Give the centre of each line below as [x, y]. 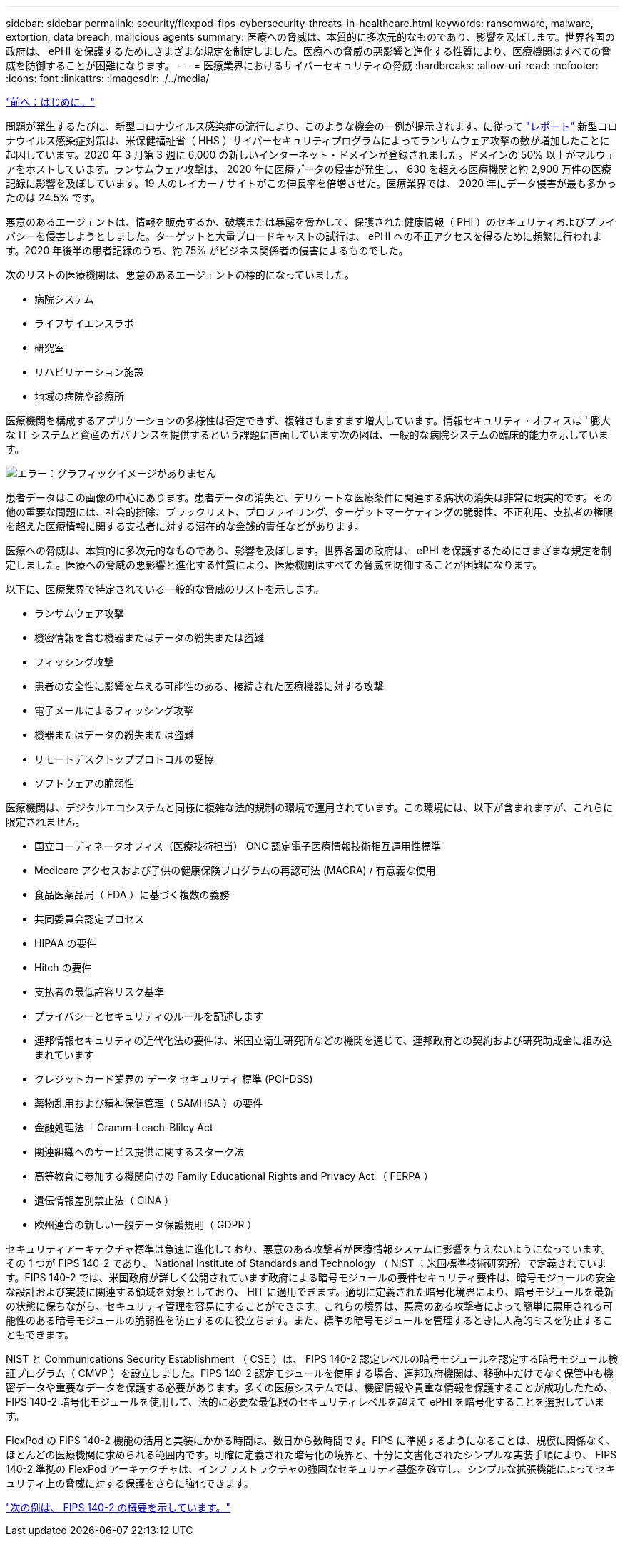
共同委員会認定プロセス [89, 919]
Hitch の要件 [63, 967]
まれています [64, 1055]
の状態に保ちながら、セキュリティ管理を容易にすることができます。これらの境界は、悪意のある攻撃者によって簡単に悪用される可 [309, 1306]
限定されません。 [46, 822]
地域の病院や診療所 [79, 396]
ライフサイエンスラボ [84, 323]
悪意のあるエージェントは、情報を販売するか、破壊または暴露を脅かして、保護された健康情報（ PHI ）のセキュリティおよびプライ [311, 222]
